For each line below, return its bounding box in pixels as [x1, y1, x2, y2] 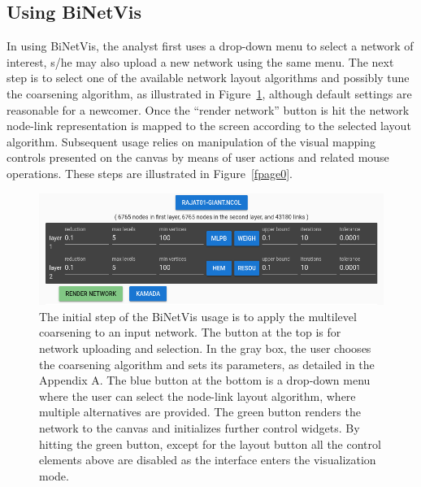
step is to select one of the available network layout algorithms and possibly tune [7, 69, 410, 86]
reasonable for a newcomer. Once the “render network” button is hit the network [7, 101, 410, 118]
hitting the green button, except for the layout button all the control [39, 435, 381, 452]
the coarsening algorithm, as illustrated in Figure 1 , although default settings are [7, 85, 412, 102]
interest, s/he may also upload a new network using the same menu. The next [7, 53, 394, 70]
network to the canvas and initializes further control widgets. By [39, 420, 360, 437]
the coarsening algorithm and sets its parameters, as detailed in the [39, 355, 375, 372]
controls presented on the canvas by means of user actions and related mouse [7, 149, 389, 166]
